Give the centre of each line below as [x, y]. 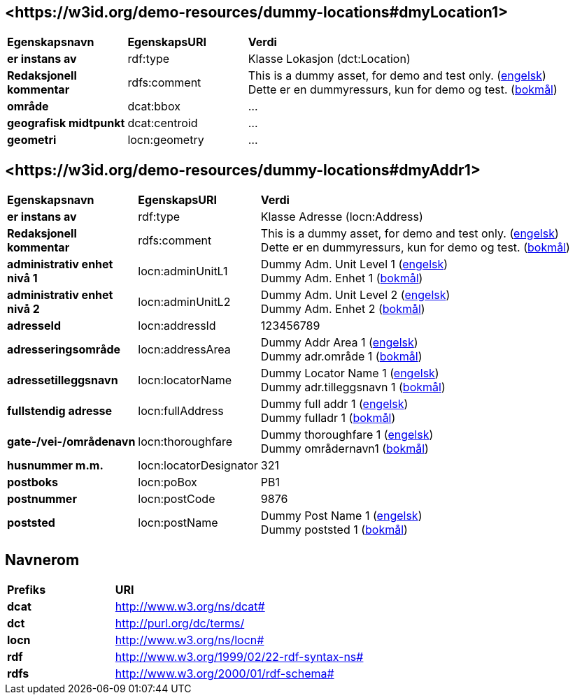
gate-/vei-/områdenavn [71, 442]
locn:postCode [177, 499]
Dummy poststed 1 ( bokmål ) [334, 530]
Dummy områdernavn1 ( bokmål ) [345, 449]
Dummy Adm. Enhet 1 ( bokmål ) [342, 278]
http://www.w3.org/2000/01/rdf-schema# [225, 674]
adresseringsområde [64, 350]
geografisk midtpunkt [66, 123]
